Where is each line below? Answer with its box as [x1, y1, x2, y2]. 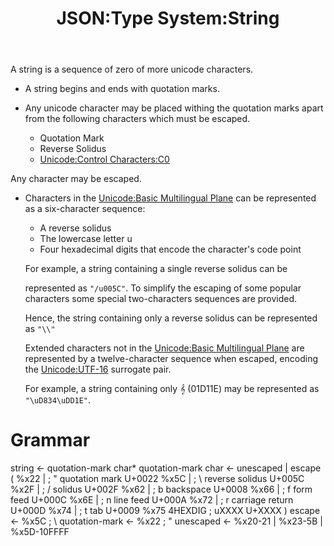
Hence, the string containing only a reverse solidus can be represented [24, 312, 318, 324]
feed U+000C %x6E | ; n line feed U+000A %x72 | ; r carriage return [10, 494, 294, 506]
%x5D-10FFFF [10, 526, 70, 538]
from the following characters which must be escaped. [24, 113, 251, 125]
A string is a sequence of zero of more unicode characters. [10, 63, 254, 76]
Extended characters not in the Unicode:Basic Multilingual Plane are [24, 342, 305, 354]
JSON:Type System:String [56, 7, 280, 30]
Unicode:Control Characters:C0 [39, 153, 170, 166]
